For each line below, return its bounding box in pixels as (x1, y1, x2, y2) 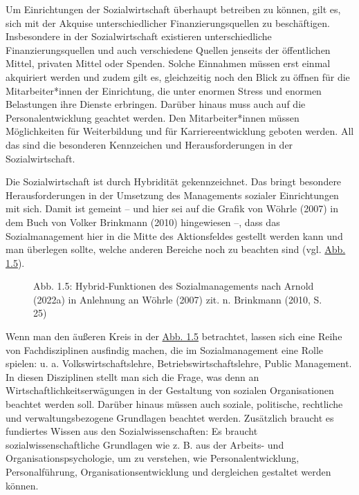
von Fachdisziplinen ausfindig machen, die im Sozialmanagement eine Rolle (6, 342, 324, 357)
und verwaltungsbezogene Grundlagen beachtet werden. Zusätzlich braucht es (6, 410, 334, 424)
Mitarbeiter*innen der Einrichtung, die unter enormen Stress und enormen (6, 83, 322, 97)
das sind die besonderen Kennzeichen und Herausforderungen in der (6, 137, 293, 151)
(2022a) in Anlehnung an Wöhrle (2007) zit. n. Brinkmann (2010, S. (33, 292, 322, 306)
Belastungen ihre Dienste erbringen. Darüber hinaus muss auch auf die (6, 97, 306, 111)
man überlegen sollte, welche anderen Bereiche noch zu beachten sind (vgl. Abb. (6, 242, 346, 256)
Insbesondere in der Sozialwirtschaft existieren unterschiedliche (6, 29, 272, 44)
